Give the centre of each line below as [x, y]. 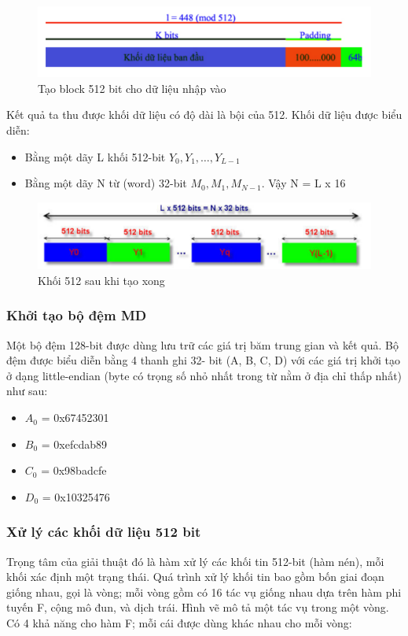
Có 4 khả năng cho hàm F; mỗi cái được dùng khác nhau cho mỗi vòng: [179, 623]
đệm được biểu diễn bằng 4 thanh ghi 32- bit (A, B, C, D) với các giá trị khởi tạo [203, 360]
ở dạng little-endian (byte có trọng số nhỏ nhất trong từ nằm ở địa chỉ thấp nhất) [204, 375]
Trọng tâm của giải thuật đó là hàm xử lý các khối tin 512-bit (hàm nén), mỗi [195, 561]
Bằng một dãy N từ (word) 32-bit [106, 183]
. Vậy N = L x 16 [303, 183]
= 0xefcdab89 [74, 444]
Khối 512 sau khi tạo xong [101, 280]
